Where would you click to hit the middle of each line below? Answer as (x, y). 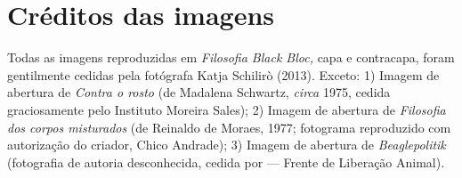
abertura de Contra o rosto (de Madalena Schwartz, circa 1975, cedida (199, 92)
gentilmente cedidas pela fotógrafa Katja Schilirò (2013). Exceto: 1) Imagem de (223, 74)
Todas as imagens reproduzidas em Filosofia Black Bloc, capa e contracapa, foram (231, 57)
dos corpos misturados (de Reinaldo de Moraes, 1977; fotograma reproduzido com (229, 127)
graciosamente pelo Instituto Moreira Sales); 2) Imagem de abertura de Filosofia (227, 109)
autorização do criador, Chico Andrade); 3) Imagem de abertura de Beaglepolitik (227, 145)
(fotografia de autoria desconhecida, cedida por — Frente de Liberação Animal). (226, 162)
